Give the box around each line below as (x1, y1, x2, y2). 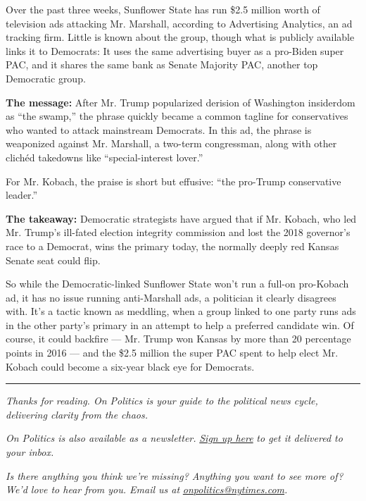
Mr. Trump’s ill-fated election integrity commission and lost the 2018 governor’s (6, 225, 351, 240)
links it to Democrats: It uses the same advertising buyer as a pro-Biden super (6, 43, 344, 58)
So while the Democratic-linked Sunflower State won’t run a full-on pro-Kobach (6, 276, 349, 291)
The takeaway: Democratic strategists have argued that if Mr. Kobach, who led (6, 211, 357, 225)
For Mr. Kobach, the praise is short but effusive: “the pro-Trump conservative (6, 173, 341, 188)
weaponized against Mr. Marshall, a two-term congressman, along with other (6, 136, 337, 151)
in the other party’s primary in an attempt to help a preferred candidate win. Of (6, 317, 354, 332)
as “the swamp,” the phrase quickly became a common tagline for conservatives (6, 109, 348, 123)
